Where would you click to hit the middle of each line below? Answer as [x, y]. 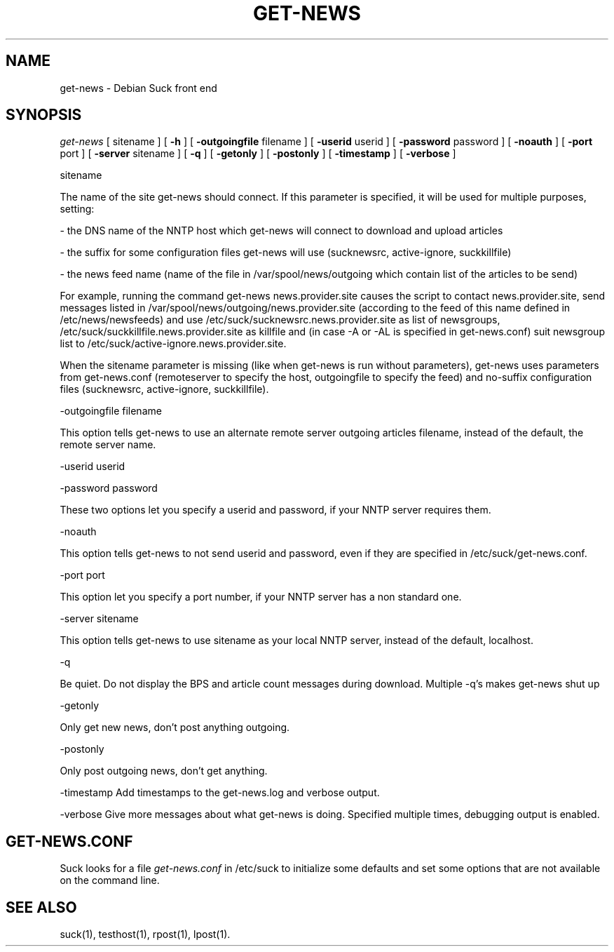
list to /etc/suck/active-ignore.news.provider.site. [173, 344]
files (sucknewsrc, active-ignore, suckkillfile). [164, 389]
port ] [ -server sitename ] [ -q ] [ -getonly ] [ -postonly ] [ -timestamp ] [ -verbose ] [258, 154]
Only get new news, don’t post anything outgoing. [175, 728]
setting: [77, 209]
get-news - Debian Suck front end [138, 88]
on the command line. [110, 880]
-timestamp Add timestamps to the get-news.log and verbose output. [220, 793]
